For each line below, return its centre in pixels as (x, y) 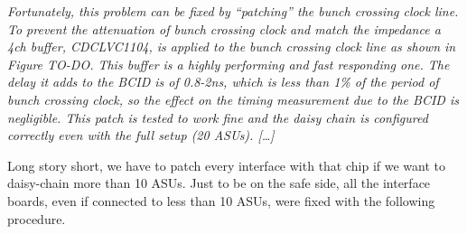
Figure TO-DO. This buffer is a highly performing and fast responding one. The (229, 64)
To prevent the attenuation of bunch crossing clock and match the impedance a (224, 28)
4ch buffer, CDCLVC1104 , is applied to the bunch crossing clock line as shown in (232, 47)
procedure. (37, 218)
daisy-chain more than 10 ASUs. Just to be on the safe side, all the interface (219, 183)
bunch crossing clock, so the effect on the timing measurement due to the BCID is (233, 99)
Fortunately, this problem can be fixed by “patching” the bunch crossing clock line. (233, 11)
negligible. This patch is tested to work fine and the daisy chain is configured (218, 117)
